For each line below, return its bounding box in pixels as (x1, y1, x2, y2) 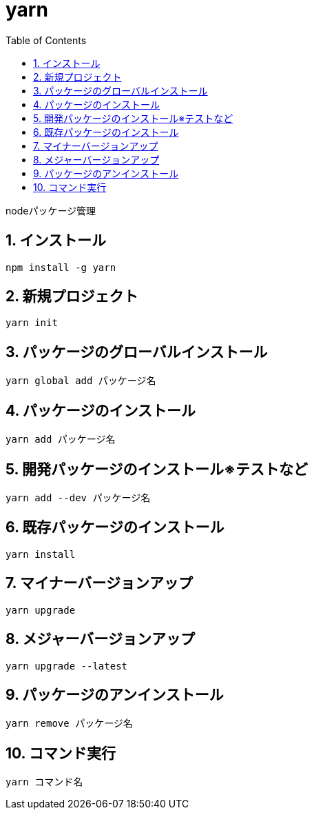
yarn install (6, 548, 76, 560)
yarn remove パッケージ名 (6, 718, 133, 730)
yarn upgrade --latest (6, 660, 128, 672)
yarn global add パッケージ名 (6, 375, 156, 387)
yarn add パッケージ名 (6, 434, 116, 445)
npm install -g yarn (6, 261, 116, 273)
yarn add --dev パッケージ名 (6, 492, 151, 503)
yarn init (6, 317, 58, 329)
